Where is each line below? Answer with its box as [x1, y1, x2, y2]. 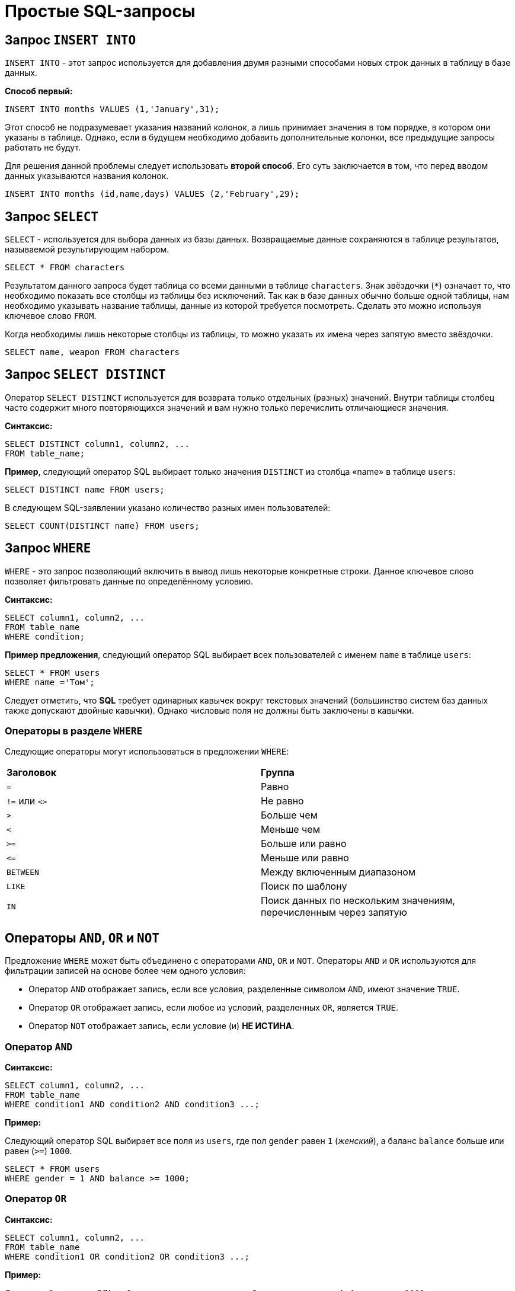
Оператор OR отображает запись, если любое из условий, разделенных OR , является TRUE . [28, 1002, 399, 1013]
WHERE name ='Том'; [5, 677, 95, 687]
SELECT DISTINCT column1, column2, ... [5, 439, 190, 449]
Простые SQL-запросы [5, 1, 196, 21]
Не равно [261, 795, 304, 807]
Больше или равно [261, 838, 347, 850]
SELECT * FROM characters [5, 263, 125, 273]
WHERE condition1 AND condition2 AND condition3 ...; [5, 1100, 260, 1110]
